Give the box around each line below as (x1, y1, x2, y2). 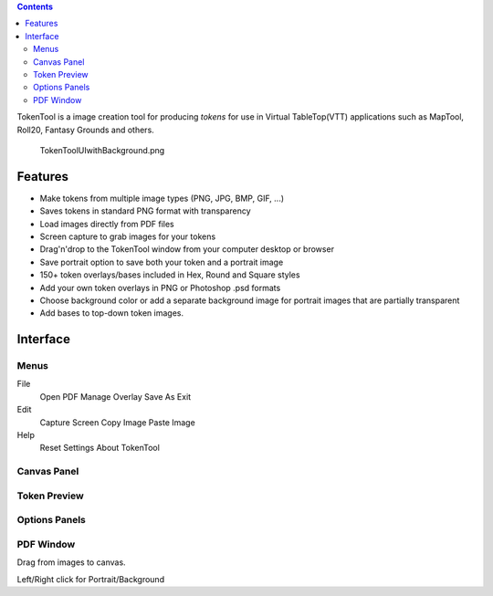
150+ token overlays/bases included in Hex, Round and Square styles (39, 269, 300, 280)
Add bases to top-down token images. (39, 308, 184, 319)
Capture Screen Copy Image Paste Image (39, 416, 195, 428)
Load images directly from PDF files (39, 218, 174, 229)
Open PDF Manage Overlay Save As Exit (39, 391, 192, 402)
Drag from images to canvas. (16, 557, 127, 568)
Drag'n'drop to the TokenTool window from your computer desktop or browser (39, 244, 335, 255)
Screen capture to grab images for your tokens (39, 231, 216, 242)
